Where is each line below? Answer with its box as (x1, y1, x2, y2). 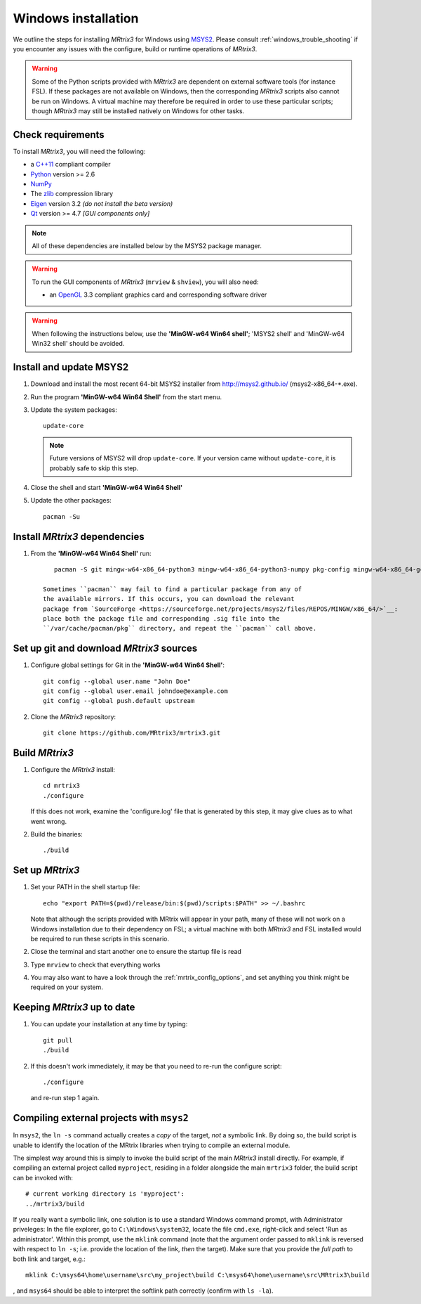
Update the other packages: (30, 496, 112, 505)
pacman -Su (43, 512, 81, 520)
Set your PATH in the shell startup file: (30, 883, 140, 891)
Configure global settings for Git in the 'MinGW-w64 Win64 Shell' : (30, 661, 225, 669)
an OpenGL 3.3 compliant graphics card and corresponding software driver (49, 290, 267, 299)
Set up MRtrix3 (13, 865, 80, 877)
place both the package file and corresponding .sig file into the (43, 614, 280, 622)
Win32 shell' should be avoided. (32, 340, 125, 348)
